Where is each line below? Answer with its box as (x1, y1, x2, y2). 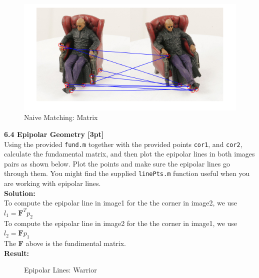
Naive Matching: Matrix (24, 112, 98, 122)
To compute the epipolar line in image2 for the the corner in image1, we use (4, 217, 237, 228)
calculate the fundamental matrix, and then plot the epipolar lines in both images (4, 148, 255, 159)
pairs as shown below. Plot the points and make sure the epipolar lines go (4, 158, 230, 168)
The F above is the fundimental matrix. (4, 237, 126, 248)
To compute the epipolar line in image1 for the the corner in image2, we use (4, 197, 237, 208)
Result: (4, 247, 29, 258)
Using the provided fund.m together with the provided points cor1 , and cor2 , (4, 138, 242, 149)
